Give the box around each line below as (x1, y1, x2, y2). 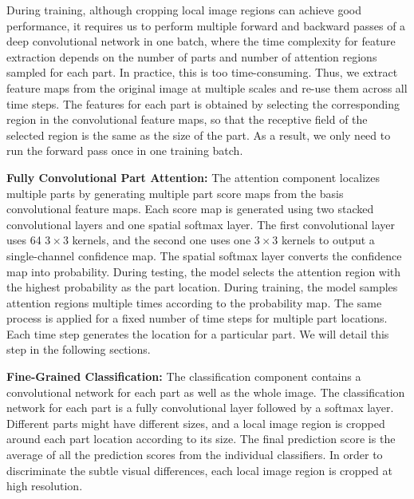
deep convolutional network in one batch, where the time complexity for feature (6, 33, 396, 50)
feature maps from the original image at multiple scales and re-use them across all (6, 79, 408, 96)
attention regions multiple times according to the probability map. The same (6, 294, 382, 311)
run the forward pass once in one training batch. (6, 142, 243, 159)
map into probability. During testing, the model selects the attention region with (6, 263, 401, 279)
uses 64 (6, 232, 41, 248)
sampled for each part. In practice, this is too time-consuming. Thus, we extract (6, 64, 398, 81)
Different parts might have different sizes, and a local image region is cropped (6, 414, 385, 431)
